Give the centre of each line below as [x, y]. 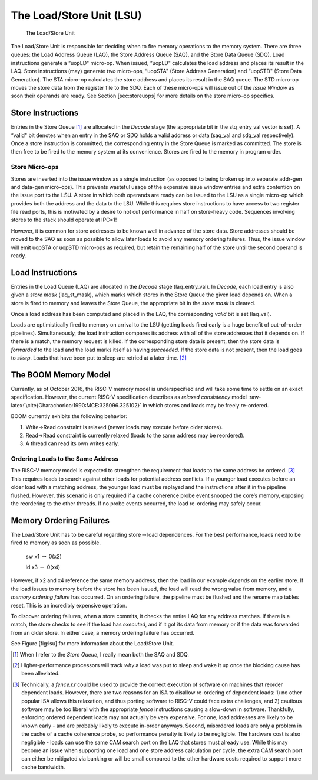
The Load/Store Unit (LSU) [77, 15]
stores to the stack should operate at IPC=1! [64, 220]
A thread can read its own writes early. [72, 443]
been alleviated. [41, 674]
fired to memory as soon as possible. [56, 543]
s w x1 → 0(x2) [44, 556]
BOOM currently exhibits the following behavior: [69, 416]
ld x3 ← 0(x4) [43, 567]
